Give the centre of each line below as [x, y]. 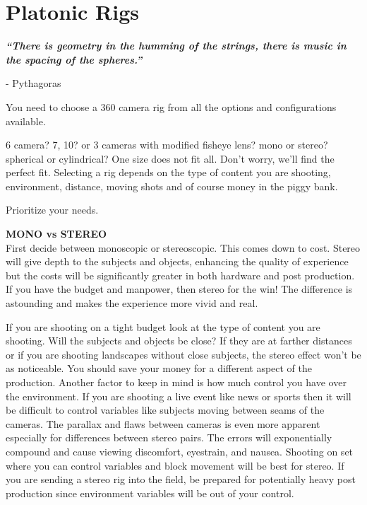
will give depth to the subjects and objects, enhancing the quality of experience [177, 261]
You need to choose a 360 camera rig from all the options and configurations [171, 106]
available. [26, 121]
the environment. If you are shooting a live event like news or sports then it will [179, 396]
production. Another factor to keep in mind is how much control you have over [176, 382]
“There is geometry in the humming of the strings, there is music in [176, 46]
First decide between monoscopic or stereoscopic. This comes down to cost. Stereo [183, 247]
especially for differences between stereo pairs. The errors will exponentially [169, 437]
